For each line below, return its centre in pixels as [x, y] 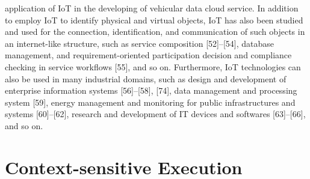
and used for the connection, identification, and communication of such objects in [155, 32]
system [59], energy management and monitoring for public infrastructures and [150, 102]
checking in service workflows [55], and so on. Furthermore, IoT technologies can [153, 66]
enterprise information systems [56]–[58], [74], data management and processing [151, 90]
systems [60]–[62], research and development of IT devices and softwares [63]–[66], [155, 114]
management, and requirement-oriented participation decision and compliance [148, 55]
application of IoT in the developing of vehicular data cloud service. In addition [152, 8]
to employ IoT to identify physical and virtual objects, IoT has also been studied [154, 20]
